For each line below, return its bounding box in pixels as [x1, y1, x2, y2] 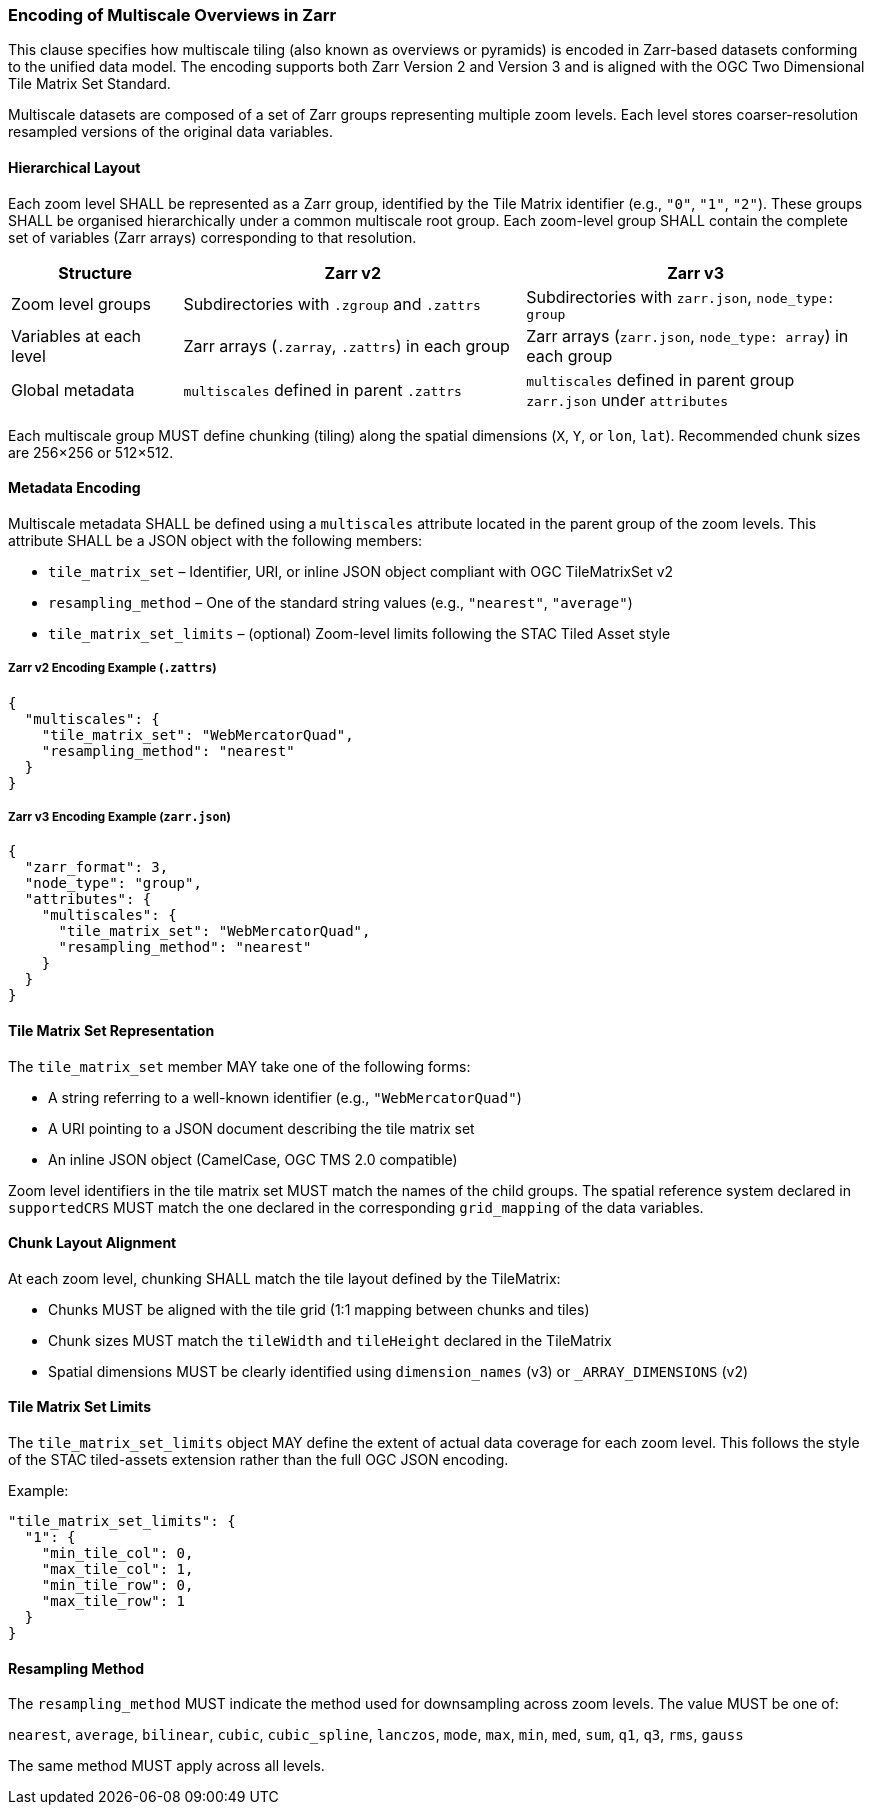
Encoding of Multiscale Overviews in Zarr [8, 5, 337, 25]
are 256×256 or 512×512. [8, 443, 174, 461]
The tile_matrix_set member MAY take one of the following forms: [8, 1057, 471, 1075]
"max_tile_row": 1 [41, 1593, 186, 1610]
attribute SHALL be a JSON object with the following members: [8, 531, 423, 549]
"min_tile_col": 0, [41, 1545, 194, 1562]
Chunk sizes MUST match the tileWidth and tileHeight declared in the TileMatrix [48, 1331, 612, 1349]
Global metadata [11, 379, 135, 400]
